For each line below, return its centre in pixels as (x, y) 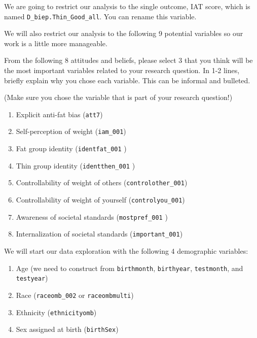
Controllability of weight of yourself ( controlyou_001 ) (100, 200)
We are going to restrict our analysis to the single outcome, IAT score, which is (127, 6)
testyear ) (32, 278)
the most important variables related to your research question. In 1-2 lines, (122, 70)
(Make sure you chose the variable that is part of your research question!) (118, 97)
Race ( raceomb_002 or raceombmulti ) (75, 295)
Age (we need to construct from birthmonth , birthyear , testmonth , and (130, 268)
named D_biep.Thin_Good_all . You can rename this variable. (100, 16)
